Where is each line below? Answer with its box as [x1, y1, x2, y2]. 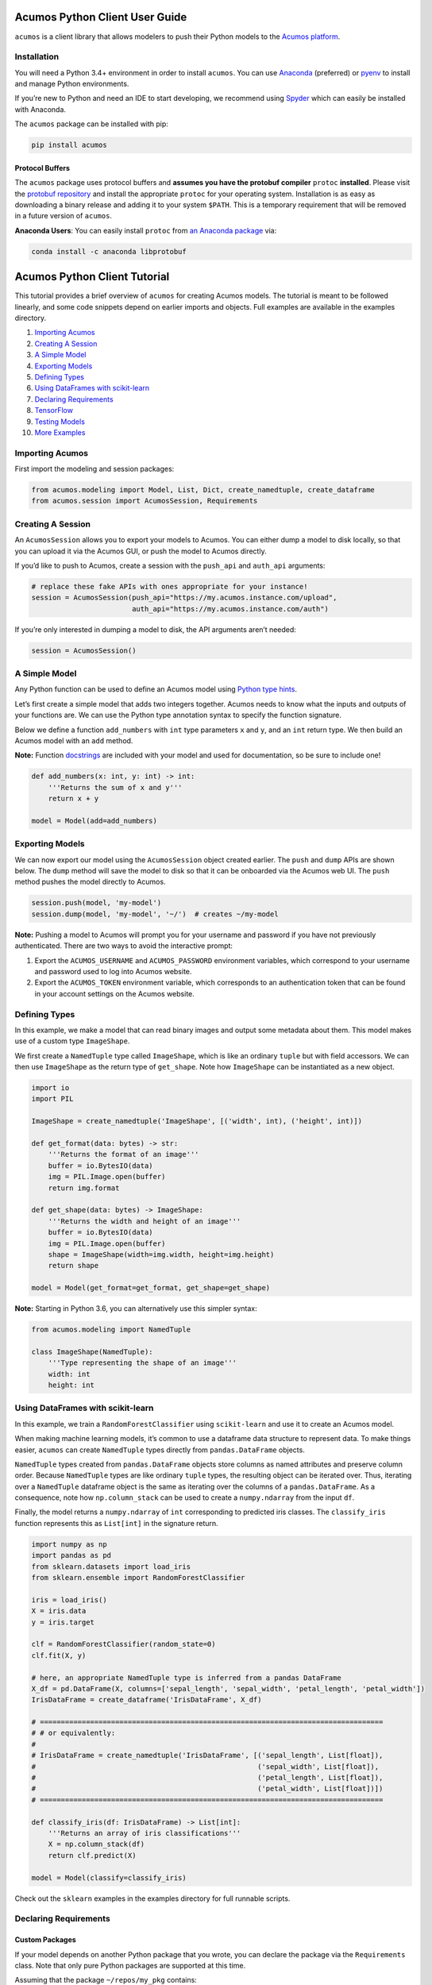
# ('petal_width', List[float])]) [31, 1784, 384, 1794]
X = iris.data [31, 1606, 87, 1616]
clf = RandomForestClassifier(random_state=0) [31, 1640, 216, 1649]
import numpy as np [31, 1540, 107, 1548]
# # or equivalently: [31, 1729, 116, 1738]
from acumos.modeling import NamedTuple [31, 1325, 191, 1334]
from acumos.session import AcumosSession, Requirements [31, 496, 258, 506]
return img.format [48, 1183, 120, 1193]
